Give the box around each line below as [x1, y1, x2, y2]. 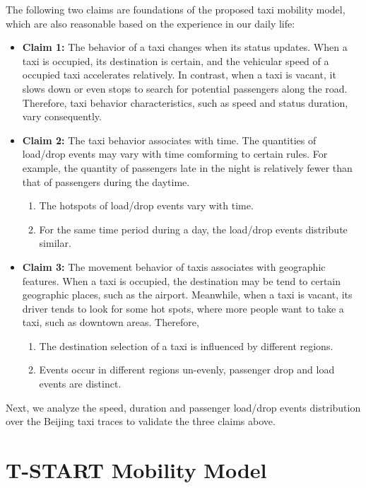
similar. [39, 236, 71, 250]
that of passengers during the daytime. [22, 174, 190, 189]
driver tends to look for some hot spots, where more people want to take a [22, 301, 344, 315]
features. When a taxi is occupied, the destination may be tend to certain [22, 273, 341, 288]
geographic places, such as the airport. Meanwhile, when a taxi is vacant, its [22, 287, 353, 302]
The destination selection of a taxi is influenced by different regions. [39, 338, 333, 353]
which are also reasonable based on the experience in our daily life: [6, 16, 295, 30]
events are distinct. [39, 376, 122, 391]
